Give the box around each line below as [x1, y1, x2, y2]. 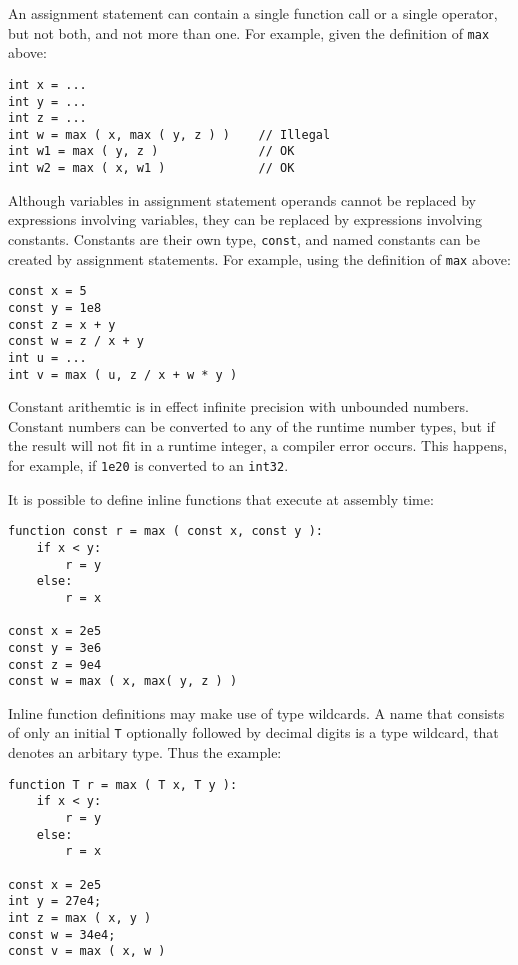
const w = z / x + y [8, 334, 145, 349]
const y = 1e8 [8, 300, 102, 315]
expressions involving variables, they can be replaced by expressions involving [8, 209, 482, 230]
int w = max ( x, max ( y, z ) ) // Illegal [8, 127, 331, 142]
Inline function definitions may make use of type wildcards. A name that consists [8, 702, 505, 723]
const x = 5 [8, 284, 87, 299]
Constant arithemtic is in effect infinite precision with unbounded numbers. [8, 396, 469, 417]
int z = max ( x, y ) [8, 910, 152, 925]
